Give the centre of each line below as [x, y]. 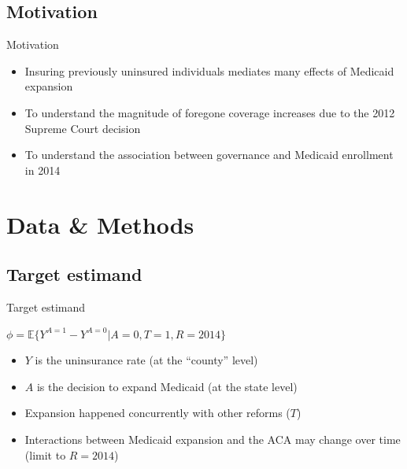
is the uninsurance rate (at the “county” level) [146, 360]
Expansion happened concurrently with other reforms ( [157, 413]
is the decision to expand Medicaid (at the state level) [167, 386]
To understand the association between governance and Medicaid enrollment [209, 155]
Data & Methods [100, 224]
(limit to [45, 454]
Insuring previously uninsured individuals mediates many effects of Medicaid [209, 70]
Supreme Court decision [83, 128]
